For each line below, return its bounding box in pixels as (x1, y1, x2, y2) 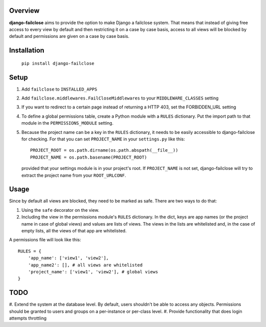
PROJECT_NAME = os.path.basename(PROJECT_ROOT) (30, 154, 147, 160)
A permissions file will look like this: (9, 237, 81, 243)
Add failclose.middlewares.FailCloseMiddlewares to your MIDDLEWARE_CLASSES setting (21, 95, 219, 101)
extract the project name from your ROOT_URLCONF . (21, 172, 127, 178)
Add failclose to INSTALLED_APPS (21, 86, 98, 92)
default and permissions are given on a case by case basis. (9, 33, 130, 39)
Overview (9, 6, 40, 15)
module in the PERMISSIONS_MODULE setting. (21, 120, 114, 126)
